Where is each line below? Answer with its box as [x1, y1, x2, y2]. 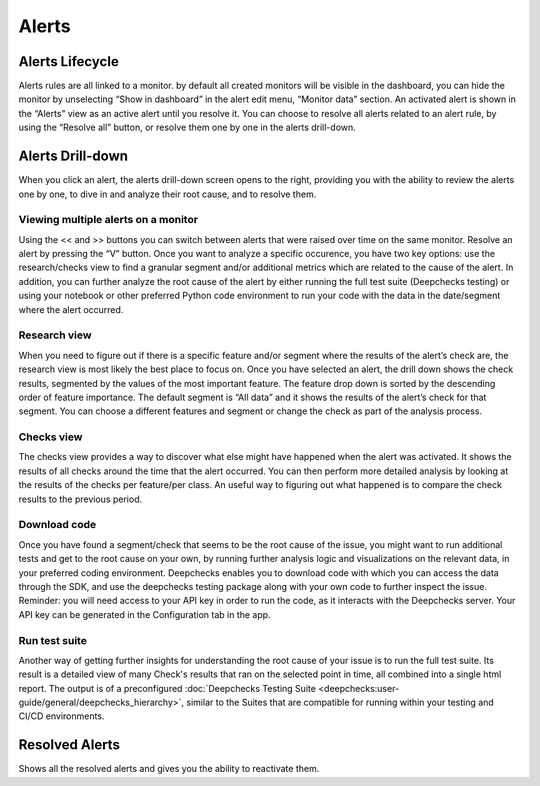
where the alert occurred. [18, 303, 124, 315]
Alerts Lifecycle [18, 53, 119, 70]
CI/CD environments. [18, 710, 105, 722]
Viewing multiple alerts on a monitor [18, 213, 199, 227]
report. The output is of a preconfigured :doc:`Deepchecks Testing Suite [18, 682, 317, 694]
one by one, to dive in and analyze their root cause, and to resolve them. [18, 188, 317, 200]
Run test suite [18, 633, 87, 647]
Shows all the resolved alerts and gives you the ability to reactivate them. [18, 763, 320, 775]
